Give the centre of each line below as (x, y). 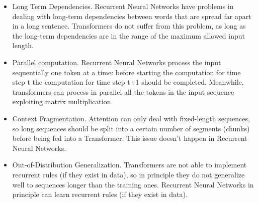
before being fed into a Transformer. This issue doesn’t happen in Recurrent (130, 138)
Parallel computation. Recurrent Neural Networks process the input (117, 62)
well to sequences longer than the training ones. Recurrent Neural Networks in (133, 184)
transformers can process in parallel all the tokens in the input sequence (123, 91)
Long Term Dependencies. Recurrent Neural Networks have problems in (123, 6)
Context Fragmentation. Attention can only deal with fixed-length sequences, (131, 118)
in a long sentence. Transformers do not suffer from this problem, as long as (129, 26)
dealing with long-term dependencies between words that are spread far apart (132, 16)
